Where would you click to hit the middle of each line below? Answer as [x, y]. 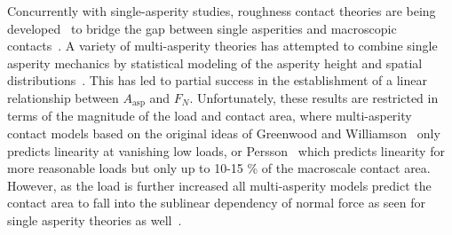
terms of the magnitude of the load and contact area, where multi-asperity [210, 116]
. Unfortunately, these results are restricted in [314, 97]
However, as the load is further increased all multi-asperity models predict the [219, 185]
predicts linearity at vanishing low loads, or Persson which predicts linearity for [226, 150]
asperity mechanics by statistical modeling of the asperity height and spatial [215, 63]
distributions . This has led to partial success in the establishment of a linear [217, 80]
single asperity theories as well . [95, 219]
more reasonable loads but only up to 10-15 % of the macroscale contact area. [219, 168]
